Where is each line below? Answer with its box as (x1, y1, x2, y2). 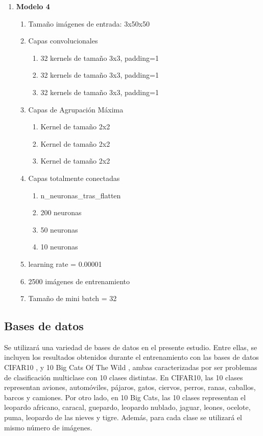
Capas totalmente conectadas (28, 172, 120, 183)
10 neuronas (40, 241, 78, 252)
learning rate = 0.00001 (28, 258, 102, 269)
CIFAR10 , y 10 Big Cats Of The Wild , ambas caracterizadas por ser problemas (4, 362, 257, 373)
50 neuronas (40, 224, 78, 235)
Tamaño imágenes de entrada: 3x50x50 (28, 18, 150, 29)
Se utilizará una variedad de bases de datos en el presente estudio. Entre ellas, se (4, 341, 257, 352)
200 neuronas (40, 207, 82, 218)
